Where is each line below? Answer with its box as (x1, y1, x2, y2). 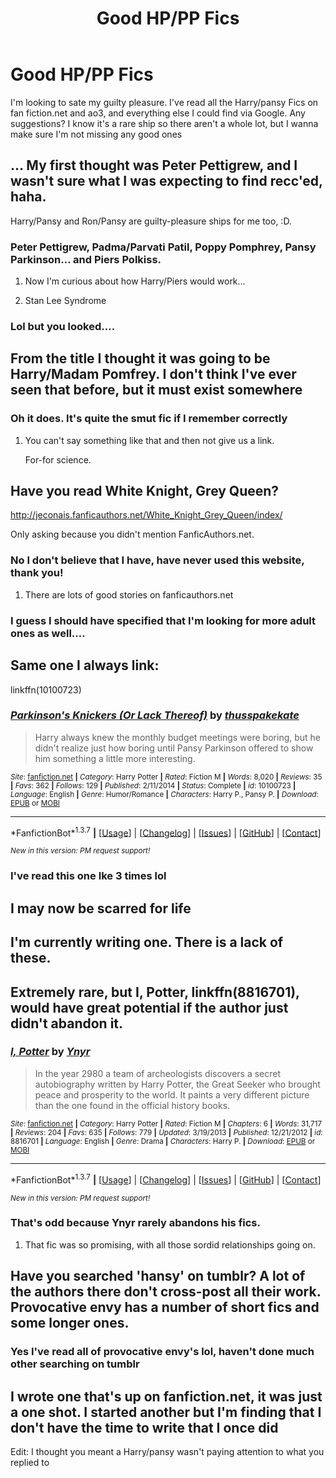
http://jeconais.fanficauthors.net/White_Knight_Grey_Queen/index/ (10, 509, 283, 521)
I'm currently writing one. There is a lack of (10, 934, 284, 951)
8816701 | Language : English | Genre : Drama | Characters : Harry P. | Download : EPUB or (10, 1136, 316, 1146)
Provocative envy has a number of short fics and (10, 1299, 320, 1316)
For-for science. (24, 453, 92, 466)
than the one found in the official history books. (34, 1099, 231, 1111)
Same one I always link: (10, 657, 160, 674)
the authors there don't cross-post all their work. (10, 1283, 322, 1301)
